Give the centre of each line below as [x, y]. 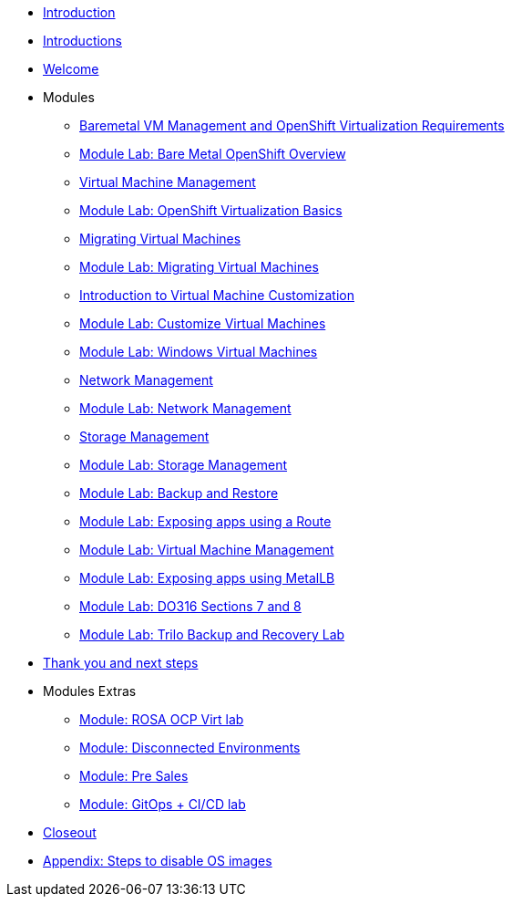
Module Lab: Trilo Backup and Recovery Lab [212, 634]
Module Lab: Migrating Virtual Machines [199, 267]
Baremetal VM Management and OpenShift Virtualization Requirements [292, 125]
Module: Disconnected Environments [190, 748]
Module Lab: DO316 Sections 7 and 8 [190, 606]
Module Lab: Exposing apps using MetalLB [207, 578]
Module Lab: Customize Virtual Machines [203, 323]
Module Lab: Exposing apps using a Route [205, 521]
